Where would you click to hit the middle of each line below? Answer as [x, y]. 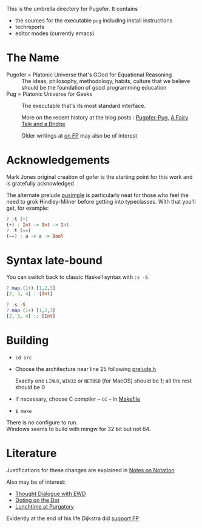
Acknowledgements [58, 160]
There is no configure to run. [42, 422]
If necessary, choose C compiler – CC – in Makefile [78, 399]
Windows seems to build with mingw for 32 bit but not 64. [79, 429]
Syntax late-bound [55, 260]
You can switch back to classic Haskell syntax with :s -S [77, 277]
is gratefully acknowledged [40, 183]
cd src [23, 358]
